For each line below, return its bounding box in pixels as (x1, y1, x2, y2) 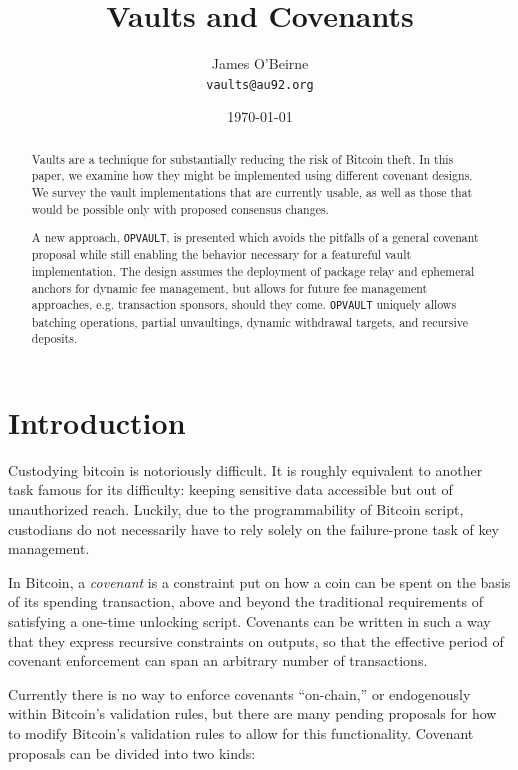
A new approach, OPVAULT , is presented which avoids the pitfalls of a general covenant (31, 229, 479, 246)
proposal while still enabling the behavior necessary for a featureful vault (31, 246, 412, 263)
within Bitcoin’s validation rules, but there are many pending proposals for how (8, 703, 497, 724)
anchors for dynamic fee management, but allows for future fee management (31, 279, 428, 296)
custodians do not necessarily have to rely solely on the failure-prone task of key (8, 518, 499, 539)
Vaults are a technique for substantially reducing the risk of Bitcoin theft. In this (31, 150, 454, 167)
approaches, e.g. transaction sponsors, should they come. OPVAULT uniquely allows (31, 296, 457, 313)
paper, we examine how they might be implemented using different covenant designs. (31, 167, 473, 184)
